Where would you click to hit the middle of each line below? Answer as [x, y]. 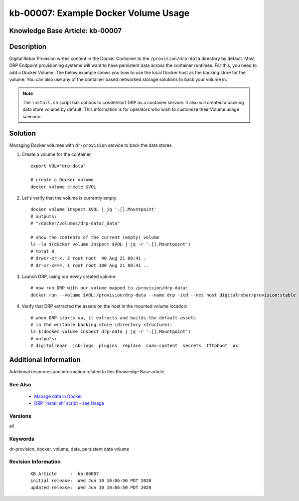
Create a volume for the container [56, 154]
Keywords [22, 439]
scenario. [32, 116]
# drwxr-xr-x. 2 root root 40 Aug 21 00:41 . [88, 258]
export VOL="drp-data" [58, 166]
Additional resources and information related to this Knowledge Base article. [87, 372]
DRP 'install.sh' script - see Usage [69, 403]
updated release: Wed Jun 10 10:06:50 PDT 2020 [91, 488]
